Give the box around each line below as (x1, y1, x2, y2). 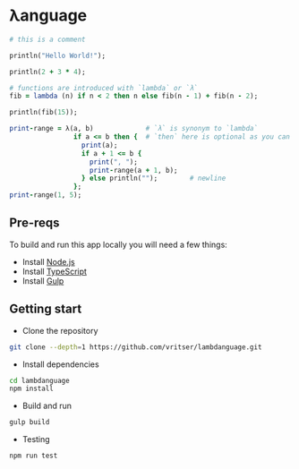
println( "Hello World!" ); (9, 51, 106, 60)
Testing (21, 434, 51, 445)
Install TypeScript (21, 266, 88, 277)
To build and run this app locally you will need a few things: (9, 239, 228, 250)
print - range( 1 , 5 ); (9, 191, 82, 200)
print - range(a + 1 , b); (89, 166, 178, 175)
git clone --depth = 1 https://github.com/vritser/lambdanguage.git (9, 342, 262, 352)
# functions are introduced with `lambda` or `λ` (9, 83, 199, 92)
